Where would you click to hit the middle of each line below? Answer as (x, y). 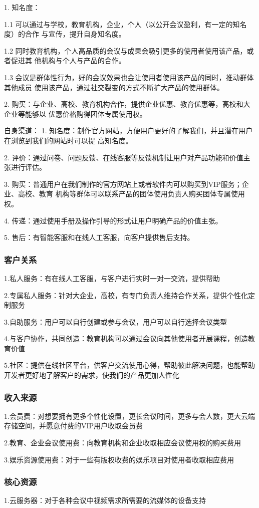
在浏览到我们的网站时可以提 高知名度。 (68, 140)
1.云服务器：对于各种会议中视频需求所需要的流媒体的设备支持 (105, 500)
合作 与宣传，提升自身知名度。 (75, 34)
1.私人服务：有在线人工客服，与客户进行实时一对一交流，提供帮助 (112, 278)
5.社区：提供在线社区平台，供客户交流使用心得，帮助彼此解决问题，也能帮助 (129, 365)
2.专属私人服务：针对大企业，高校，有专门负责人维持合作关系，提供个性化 (126, 295)
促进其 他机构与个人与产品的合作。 (68, 60)
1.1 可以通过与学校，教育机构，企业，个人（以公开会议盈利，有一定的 (118, 24)
